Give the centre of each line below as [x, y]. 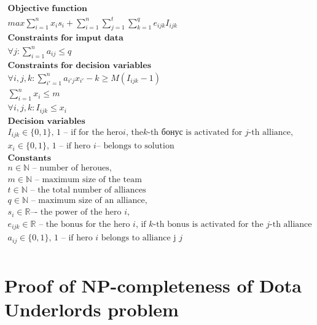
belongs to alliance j [139, 238]
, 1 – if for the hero [87, 132]
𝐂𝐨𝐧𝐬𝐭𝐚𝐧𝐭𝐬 [29, 159]
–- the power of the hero [76, 212]
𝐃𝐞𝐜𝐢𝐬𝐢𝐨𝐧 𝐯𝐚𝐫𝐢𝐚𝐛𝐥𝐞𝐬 [46, 121]
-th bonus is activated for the [208, 224]
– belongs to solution [135, 146]
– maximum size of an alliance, [89, 201]
